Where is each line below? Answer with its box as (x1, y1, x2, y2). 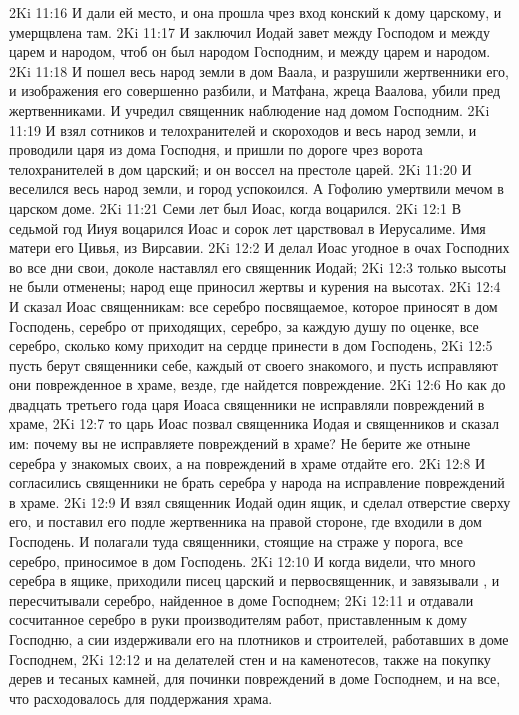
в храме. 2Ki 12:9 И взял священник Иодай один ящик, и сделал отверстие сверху (9, 491, 511, 512)
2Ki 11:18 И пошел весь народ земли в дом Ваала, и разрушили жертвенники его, (9, 60, 509, 81)
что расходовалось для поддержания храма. (9, 687, 273, 708)
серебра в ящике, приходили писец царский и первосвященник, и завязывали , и (9, 570, 500, 591)
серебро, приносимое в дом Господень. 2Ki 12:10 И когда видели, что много (9, 550, 476, 571)
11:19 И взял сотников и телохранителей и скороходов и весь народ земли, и (9, 119, 477, 140)
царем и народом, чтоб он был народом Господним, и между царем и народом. (9, 41, 491, 62)
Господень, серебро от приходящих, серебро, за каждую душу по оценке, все (9, 315, 479, 336)
